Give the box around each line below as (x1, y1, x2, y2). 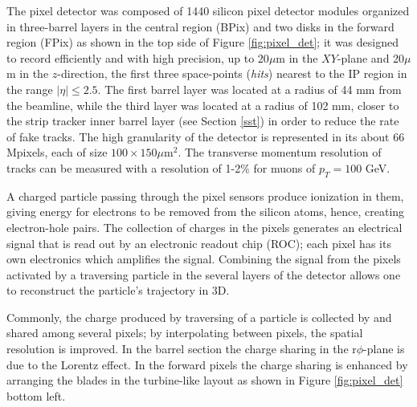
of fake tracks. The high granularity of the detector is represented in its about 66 (6, 128, 405, 144)
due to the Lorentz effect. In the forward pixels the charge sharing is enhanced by (6, 356, 408, 372)
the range (6, 80, 53, 97)
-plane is (363, 340, 405, 357)
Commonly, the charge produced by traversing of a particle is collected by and (6, 308, 392, 325)
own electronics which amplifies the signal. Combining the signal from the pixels (6, 250, 401, 267)
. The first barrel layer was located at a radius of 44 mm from (97, 80, 402, 97)
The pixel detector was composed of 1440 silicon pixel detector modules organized (6, 2, 410, 18)
